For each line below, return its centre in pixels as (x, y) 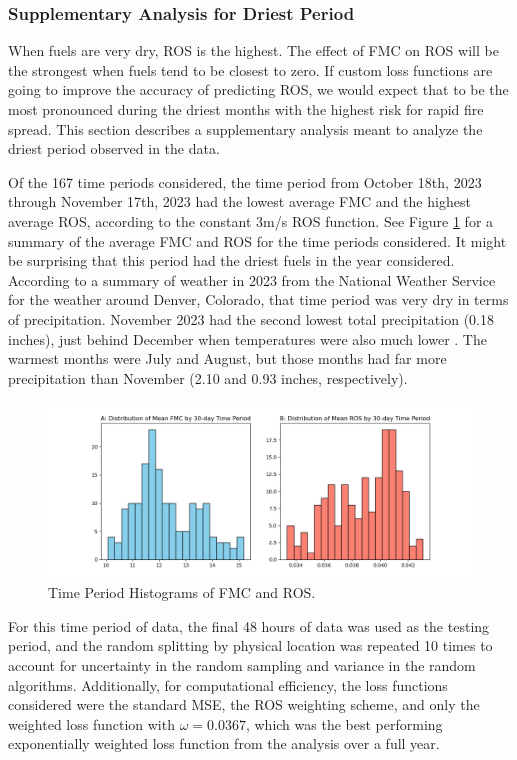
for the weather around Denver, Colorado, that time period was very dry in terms (258, 299)
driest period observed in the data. (114, 148)
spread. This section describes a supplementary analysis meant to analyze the (245, 128)
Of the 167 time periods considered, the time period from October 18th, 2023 (245, 181)
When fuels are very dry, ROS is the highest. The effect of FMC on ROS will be (253, 50)
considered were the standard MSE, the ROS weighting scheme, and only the (244, 704)
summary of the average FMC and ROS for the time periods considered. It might (257, 240)
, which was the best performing (344, 723)
